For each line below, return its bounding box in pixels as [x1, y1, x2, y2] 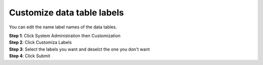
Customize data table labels [9, 7, 124, 18]
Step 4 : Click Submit [9, 53, 51, 59]
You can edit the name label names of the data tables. [9, 24, 117, 30]
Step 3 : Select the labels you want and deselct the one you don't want [9, 46, 150, 52]
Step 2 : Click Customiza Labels [9, 39, 72, 45]
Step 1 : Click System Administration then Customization [9, 33, 121, 39]
